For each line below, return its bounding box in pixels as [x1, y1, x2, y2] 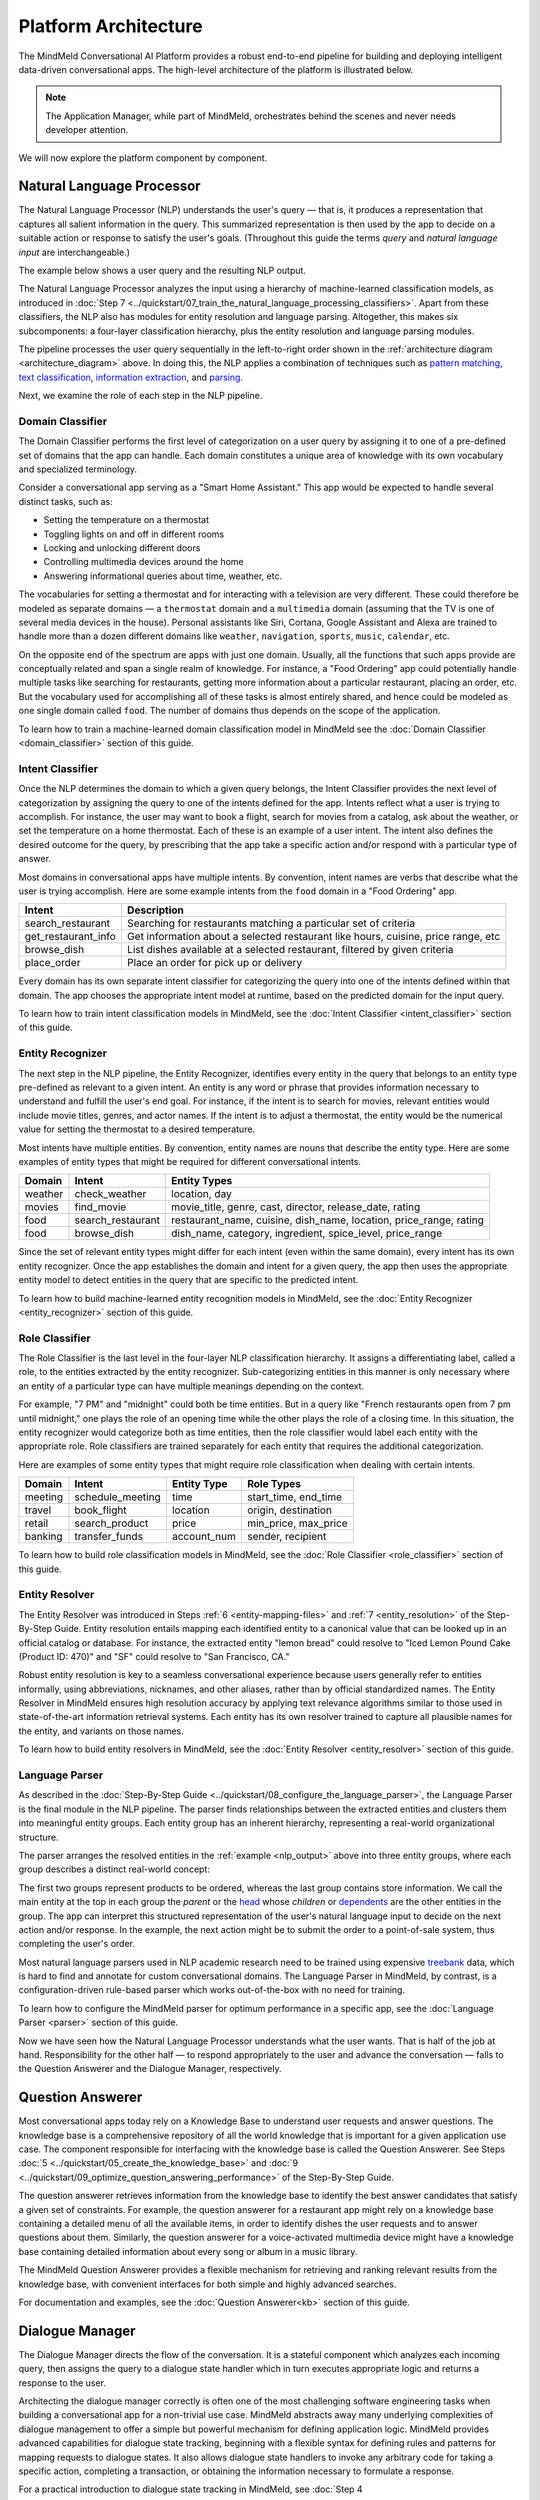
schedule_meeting [74, 1490, 161, 1504]
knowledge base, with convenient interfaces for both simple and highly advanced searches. [18, 2278, 397, 2290]
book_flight [74, 1503, 127, 1517]
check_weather [74, 1187, 147, 1201]
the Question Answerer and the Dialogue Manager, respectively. [18, 2063, 282, 2075]
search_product [74, 1516, 149, 1530]
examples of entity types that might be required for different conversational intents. [18, 1155, 362, 1167]
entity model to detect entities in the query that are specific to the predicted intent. [18, 1274, 359, 1286]
